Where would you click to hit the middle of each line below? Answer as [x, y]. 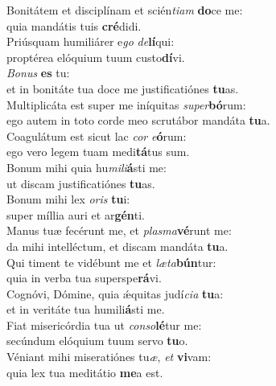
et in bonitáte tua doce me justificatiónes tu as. [123, 88]
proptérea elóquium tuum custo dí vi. [96, 57]
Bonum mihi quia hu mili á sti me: [87, 167]
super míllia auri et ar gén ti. [76, 214]
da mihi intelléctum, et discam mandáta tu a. [117, 246]
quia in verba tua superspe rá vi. [84, 278]
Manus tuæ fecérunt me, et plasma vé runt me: [119, 230]
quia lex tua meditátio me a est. [85, 372]
